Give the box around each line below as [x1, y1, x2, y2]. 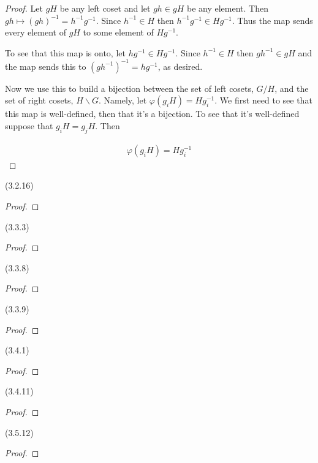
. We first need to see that [214, 94, 312, 107]
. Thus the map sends [232, 13, 313, 26]
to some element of [83, 26, 154, 39]
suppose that [5, 119, 53, 132]
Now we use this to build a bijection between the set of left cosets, [5, 81, 254, 94]
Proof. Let [5, 2, 43, 14]
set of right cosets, [5, 94, 74, 107]
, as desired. [157, 59, 203, 72]
